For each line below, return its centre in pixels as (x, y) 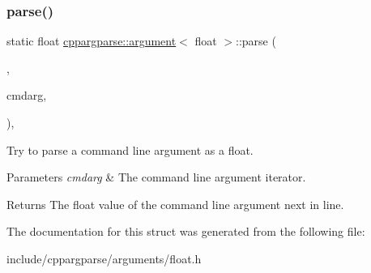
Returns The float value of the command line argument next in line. (175, 204)
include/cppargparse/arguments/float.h (104, 258)
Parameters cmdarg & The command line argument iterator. (156, 177)
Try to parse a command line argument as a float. (130, 149)
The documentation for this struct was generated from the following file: (186, 231)
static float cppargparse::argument (92, 41)
